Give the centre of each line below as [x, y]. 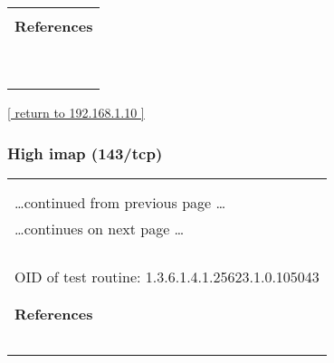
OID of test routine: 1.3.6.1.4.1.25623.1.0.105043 [167, 276]
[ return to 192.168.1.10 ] [76, 112]
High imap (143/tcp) [85, 153]
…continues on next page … [100, 228]
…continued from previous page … [120, 202]
